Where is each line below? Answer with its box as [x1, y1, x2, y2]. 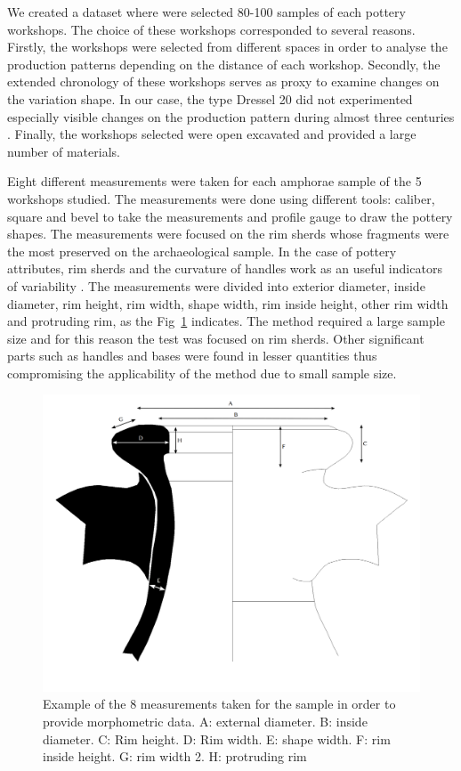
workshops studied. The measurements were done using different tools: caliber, [7, 189, 435, 207]
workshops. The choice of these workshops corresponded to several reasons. [7, 20, 416, 38]
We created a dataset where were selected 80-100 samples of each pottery [7, 3, 406, 20]
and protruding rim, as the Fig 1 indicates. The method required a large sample [7, 312, 445, 330]
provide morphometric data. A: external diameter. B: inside [43, 711, 368, 730]
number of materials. [7, 142, 120, 160]
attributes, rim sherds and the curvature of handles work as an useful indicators [7, 259, 442, 278]
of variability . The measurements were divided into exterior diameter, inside [7, 276, 425, 295]
